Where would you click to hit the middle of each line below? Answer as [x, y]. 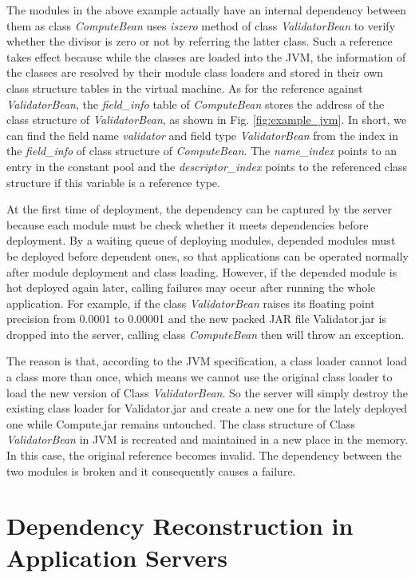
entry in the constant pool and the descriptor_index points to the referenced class [207, 166]
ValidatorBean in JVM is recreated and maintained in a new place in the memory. [207, 439]
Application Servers [117, 557]
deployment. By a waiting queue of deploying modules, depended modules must [201, 240]
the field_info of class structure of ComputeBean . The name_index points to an [202, 151]
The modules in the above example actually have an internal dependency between [206, 10]
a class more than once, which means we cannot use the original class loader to [200, 377]
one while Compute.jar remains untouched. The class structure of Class [181, 423]
